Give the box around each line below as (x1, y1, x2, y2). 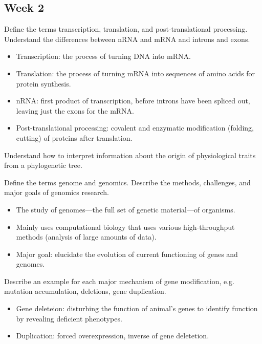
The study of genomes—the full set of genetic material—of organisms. (16, 204, 235, 214)
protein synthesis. (16, 78, 71, 89)
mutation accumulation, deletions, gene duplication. (4, 286, 166, 296)
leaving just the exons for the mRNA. (16, 105, 135, 116)
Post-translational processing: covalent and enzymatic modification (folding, (16, 122, 254, 133)
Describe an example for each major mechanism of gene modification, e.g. (4, 275, 234, 286)
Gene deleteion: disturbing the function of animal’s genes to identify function (16, 303, 258, 314)
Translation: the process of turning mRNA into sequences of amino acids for (16, 68, 255, 78)
